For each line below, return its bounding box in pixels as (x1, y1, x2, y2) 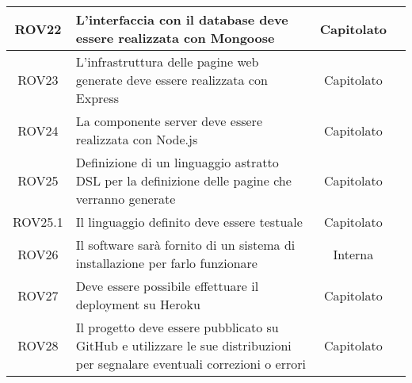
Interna (333, 244, 374, 263)
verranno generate (75, 190, 176, 208)
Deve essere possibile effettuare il (75, 277, 259, 295)
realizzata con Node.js (75, 130, 198, 148)
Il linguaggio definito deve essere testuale (75, 213, 303, 231)
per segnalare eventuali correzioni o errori (75, 354, 306, 373)
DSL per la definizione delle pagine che (75, 171, 292, 190)
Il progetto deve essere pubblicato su (75, 318, 279, 336)
